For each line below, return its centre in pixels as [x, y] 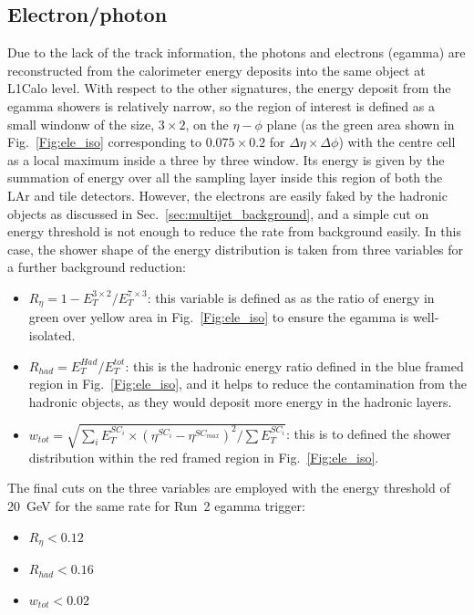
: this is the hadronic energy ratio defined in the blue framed [294, 365]
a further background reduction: [97, 267]
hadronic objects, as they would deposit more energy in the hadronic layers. [240, 401]
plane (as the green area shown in [361, 124]
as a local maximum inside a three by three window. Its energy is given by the [226, 159]
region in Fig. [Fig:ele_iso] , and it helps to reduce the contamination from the [247, 384]
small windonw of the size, [81, 124]
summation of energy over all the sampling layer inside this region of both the [225, 177]
